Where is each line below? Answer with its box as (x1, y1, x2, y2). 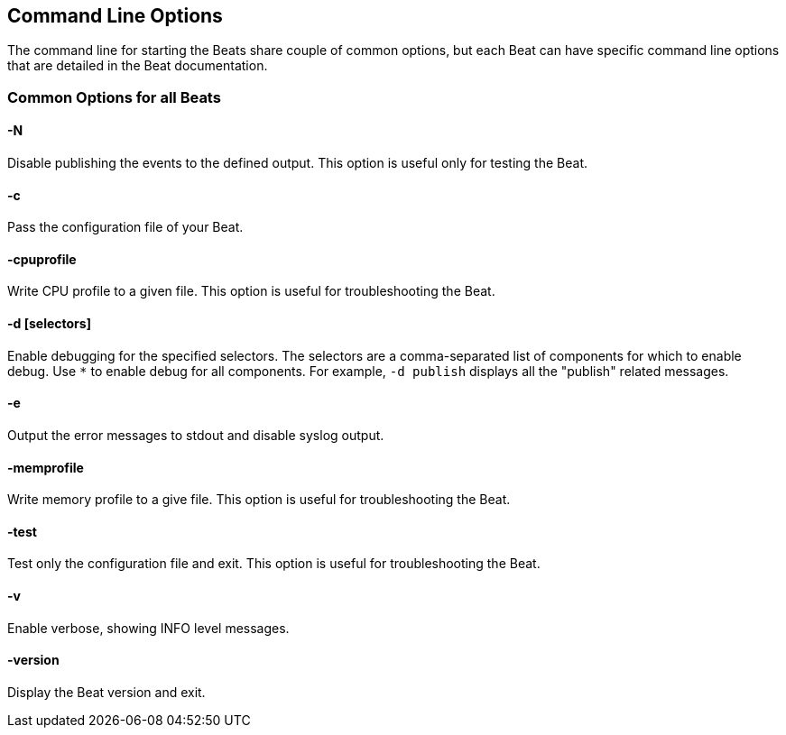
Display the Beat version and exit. (7, 684, 206, 700)
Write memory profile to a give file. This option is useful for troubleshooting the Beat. (7, 492, 511, 508)
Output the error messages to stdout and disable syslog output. (7, 427, 384, 443)
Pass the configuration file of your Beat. (7, 219, 244, 235)
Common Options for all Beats (7, 87, 221, 106)
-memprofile (7, 459, 84, 475)
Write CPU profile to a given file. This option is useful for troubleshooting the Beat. (7, 283, 495, 299)
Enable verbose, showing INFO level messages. (7, 620, 290, 636)
